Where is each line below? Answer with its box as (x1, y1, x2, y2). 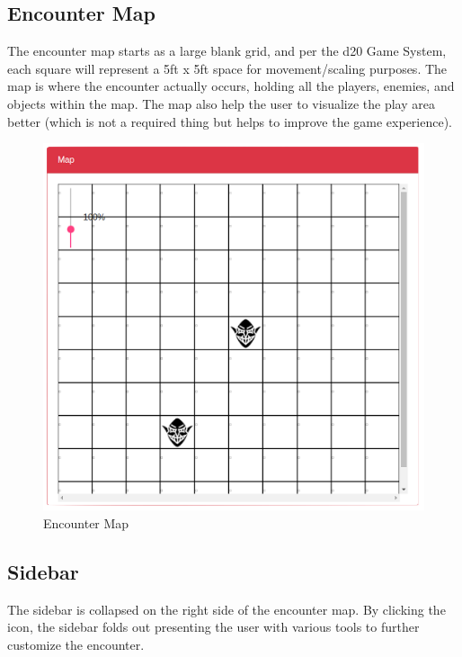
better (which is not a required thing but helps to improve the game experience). (7, 112, 453, 130)
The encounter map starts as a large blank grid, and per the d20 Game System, (7, 41, 447, 60)
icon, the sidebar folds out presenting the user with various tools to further (7, 617, 420, 636)
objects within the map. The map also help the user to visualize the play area (7, 94, 435, 112)
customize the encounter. (7, 634, 145, 653)
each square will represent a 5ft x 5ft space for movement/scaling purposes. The (7, 58, 448, 77)
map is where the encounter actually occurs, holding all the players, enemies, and (7, 76, 455, 95)
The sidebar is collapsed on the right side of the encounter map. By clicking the (7, 599, 446, 618)
